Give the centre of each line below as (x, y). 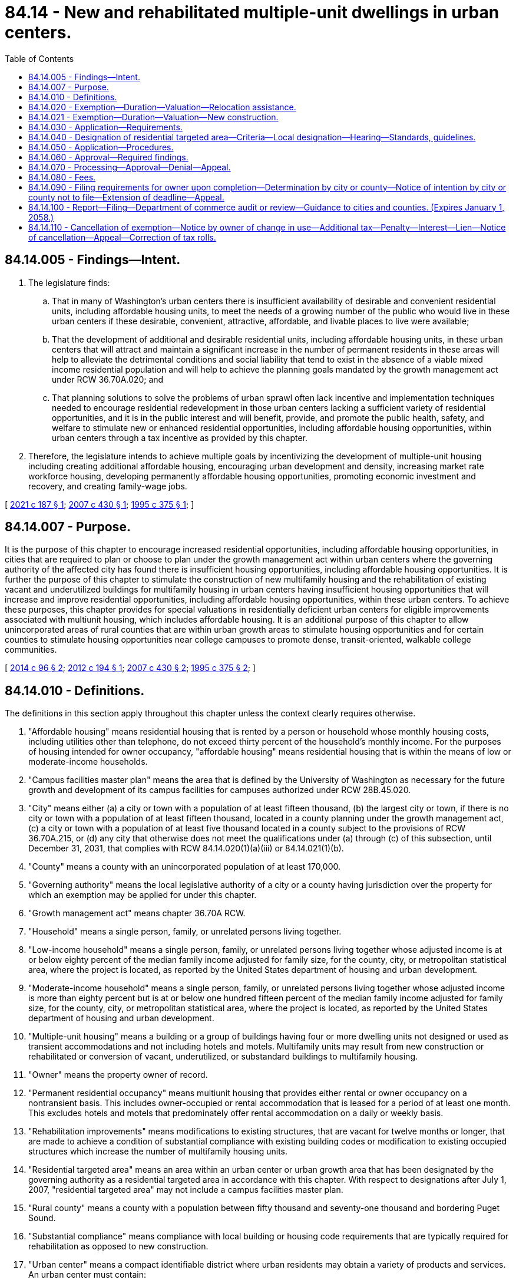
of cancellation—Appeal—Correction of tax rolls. (122, 237)
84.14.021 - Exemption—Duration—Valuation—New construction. (153, 117)
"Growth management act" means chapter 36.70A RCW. (137, 913)
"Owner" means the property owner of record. (118, 1075)
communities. (31, 650)
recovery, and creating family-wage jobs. (108, 486)
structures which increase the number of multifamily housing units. (158, 1152)
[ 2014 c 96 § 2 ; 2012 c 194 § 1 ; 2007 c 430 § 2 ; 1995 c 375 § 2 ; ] (130, 668)
